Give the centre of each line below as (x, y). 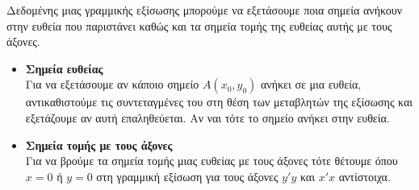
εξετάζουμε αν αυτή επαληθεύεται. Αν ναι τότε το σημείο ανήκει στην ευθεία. (207, 117)
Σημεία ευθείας (64, 68)
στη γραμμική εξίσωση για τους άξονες (187, 176)
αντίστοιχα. (365, 176)
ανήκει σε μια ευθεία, (311, 84)
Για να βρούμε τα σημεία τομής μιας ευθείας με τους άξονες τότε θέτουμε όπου (212, 161)
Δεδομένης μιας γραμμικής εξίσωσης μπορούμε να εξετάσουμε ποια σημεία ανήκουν (204, 10)
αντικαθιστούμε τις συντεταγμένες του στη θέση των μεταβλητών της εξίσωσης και (219, 102)
